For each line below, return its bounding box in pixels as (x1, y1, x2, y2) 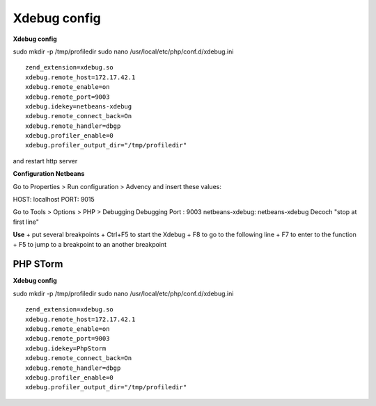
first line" (13, 218, 40, 226)
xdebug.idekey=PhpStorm (25, 344, 107, 352)
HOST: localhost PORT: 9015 (13, 195, 95, 204)
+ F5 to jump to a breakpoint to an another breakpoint (13, 240, 167, 248)
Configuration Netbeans (13, 170, 85, 178)
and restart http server (13, 156, 78, 165)
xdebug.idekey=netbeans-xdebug (25, 102, 132, 111)
